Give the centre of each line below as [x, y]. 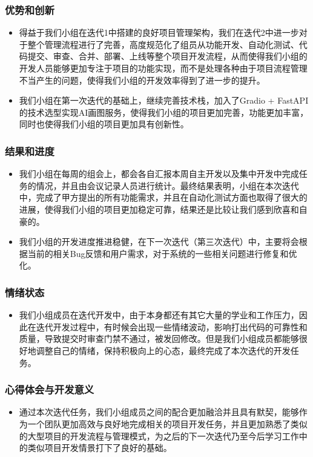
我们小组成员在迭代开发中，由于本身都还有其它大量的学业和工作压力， [159, 315]
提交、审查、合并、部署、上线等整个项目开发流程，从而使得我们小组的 [167, 56]
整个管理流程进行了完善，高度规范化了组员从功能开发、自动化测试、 [163, 44]
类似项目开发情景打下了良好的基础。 [100, 448]
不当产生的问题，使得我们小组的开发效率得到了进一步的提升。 [142, 80]
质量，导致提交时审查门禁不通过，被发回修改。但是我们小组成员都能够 [159, 339]
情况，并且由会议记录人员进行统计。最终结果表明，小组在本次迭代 [167, 185]
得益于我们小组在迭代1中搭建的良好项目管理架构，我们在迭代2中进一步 [159, 32]
